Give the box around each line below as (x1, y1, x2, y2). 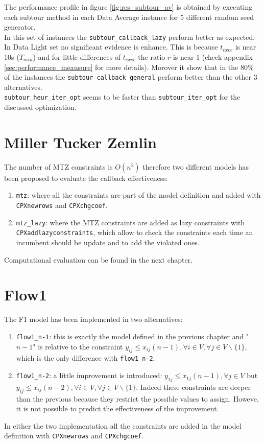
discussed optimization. (4, 102, 77, 112)
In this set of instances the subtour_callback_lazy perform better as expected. (4, 31, 255, 42)
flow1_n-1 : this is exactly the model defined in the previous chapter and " (16, 331, 249, 341)
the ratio (138, 52, 165, 62)
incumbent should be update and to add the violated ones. (16, 237, 200, 248)
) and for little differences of (33, 52, 121, 62)
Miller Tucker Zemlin (4, 131, 157, 152)
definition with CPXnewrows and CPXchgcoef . (4, 430, 144, 441)
